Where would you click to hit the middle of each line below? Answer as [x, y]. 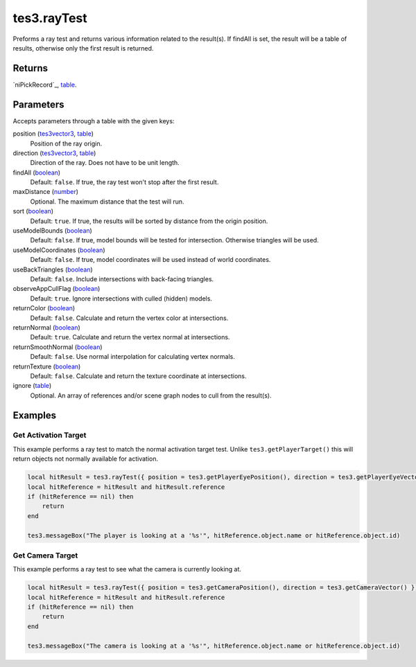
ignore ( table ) [32, 386]
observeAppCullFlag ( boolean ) [57, 289]
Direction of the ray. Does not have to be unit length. [105, 163]
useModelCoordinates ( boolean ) [59, 250]
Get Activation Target [50, 435]
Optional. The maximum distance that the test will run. [107, 202]
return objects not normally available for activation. [86, 459]
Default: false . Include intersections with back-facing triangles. [122, 279]
